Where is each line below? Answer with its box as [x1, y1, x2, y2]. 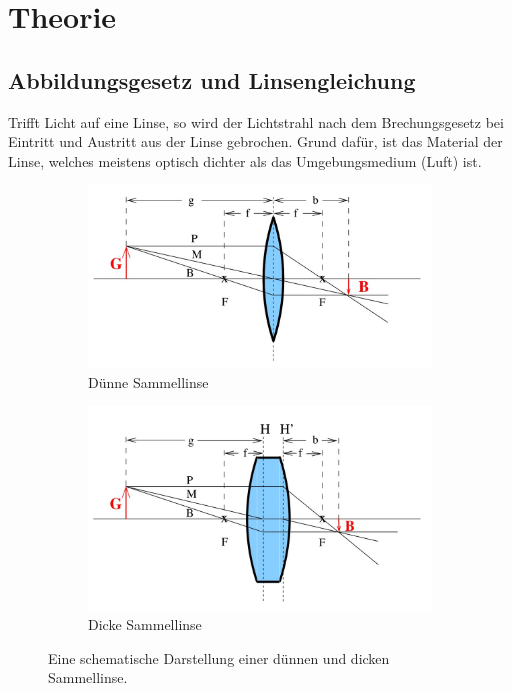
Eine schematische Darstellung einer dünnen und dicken [48, 647, 390, 668]
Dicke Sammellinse [88, 614, 202, 635]
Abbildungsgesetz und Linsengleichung [8, 64, 416, 95]
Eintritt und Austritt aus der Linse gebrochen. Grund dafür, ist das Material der [8, 131, 503, 152]
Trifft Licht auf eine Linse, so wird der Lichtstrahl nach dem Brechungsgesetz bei [8, 111, 504, 132]
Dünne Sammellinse [88, 371, 209, 392]
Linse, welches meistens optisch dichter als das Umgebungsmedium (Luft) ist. [8, 150, 482, 171]
